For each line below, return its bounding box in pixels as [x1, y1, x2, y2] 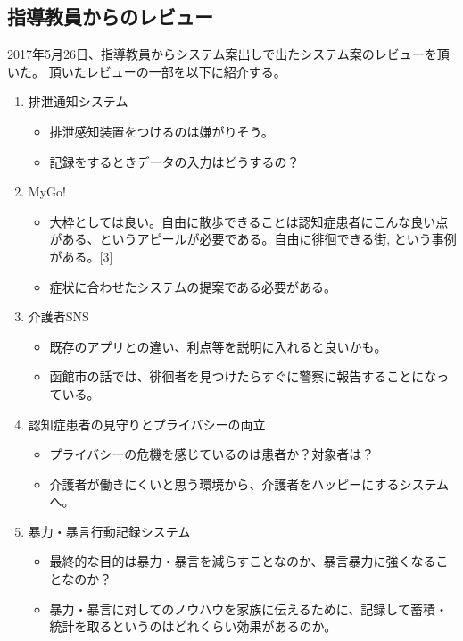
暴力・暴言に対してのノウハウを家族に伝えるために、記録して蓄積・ [49, 599, 448, 618]
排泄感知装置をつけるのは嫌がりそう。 [49, 121, 274, 140]
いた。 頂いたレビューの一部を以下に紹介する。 [7, 62, 286, 80]
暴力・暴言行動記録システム [28, 521, 191, 540]
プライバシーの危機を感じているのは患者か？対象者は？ [49, 445, 375, 463]
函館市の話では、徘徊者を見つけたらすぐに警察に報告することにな [49, 367, 437, 386]
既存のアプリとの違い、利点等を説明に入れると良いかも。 [49, 337, 387, 355]
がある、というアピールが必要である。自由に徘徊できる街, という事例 [49, 229, 457, 248]
